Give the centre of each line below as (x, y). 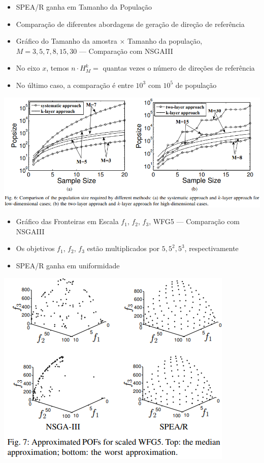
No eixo (28, 68)
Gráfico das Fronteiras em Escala (67, 221)
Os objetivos (35, 248)
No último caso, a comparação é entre (75, 85)
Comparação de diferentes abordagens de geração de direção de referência (130, 24)
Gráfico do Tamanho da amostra (67, 41)
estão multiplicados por (123, 248)
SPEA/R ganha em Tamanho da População (84, 7)
